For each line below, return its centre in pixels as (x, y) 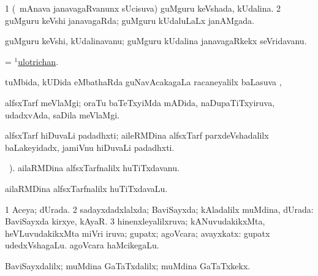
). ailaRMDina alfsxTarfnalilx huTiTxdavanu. (94, 168)
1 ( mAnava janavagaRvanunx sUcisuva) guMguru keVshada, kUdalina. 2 (143, 8)
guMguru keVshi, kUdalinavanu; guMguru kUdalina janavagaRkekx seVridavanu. (156, 41)
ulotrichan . (38, 61)
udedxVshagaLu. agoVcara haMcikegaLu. (82, 245)
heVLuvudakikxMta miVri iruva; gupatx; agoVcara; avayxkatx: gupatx (138, 233)
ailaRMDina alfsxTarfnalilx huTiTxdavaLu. (86, 188)
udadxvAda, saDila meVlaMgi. (62, 114)
